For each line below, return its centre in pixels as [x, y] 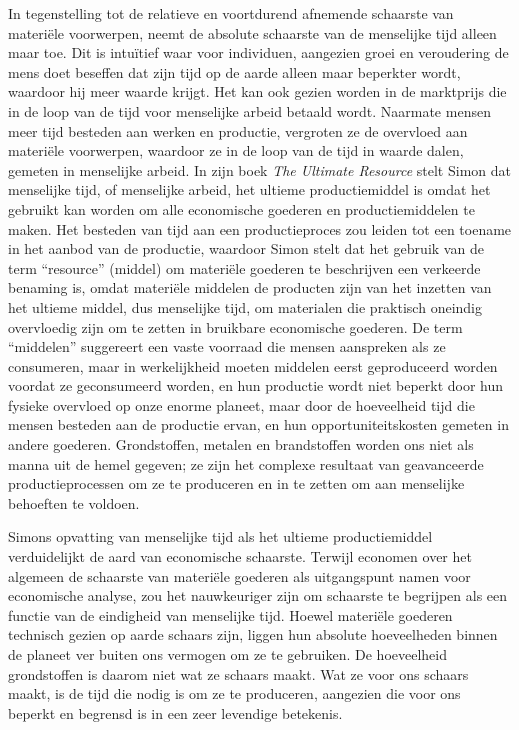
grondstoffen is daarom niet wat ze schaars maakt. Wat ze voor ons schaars [238, 673]
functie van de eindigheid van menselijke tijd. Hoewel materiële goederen [230, 614]
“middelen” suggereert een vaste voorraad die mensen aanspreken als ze [227, 346]
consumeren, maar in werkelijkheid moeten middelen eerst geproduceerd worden [253, 365]
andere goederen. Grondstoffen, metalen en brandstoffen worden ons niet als [241, 444]
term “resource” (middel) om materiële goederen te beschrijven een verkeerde [244, 267]
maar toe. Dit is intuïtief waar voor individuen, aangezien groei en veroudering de [258, 52]
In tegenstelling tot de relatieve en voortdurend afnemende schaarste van [231, 13]
